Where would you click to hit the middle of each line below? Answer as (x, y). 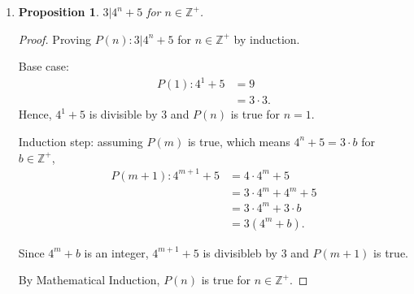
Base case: (44, 66)
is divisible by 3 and (139, 114)
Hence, (35, 114)
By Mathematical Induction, (89, 280)
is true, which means (239, 141)
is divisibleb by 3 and (256, 252)
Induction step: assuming (81, 141)
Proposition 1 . (59, 11)
